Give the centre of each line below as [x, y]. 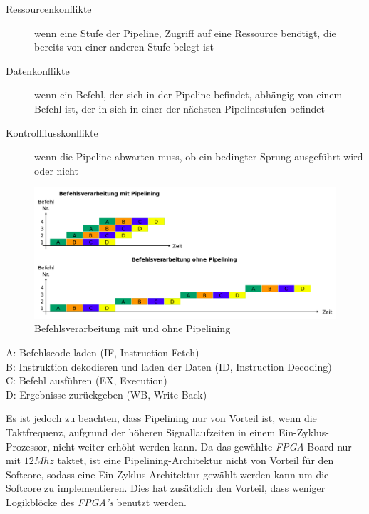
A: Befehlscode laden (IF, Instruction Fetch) [103, 352]
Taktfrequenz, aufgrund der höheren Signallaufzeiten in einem [141, 432]
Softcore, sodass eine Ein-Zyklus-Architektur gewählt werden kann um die [167, 474]
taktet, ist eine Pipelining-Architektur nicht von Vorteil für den [196, 460]
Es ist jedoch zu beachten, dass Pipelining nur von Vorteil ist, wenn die [161, 418]
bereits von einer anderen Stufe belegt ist [124, 47]
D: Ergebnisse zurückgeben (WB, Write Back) [106, 394]
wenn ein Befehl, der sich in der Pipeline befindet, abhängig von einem [188, 94]
